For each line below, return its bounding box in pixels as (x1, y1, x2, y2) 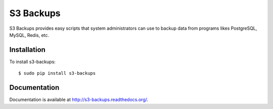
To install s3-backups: (9, 59, 56, 65)
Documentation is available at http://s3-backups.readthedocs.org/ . (9, 96, 149, 103)
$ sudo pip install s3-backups (18, 71, 96, 76)
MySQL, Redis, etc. (9, 32, 50, 38)
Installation (9, 45, 45, 54)
